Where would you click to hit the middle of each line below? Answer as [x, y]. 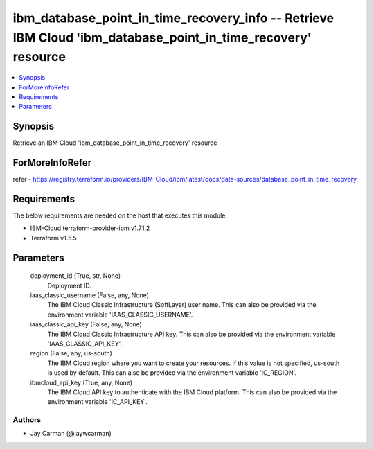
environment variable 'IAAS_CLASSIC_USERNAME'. [120, 315]
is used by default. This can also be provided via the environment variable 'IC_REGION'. [172, 373]
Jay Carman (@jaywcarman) [71, 434]
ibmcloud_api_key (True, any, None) [81, 382]
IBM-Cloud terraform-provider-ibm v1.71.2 [90, 228]
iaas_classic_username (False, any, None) [89, 295]
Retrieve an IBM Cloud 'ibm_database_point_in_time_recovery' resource [115, 143]
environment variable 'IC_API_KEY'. [98, 402]
